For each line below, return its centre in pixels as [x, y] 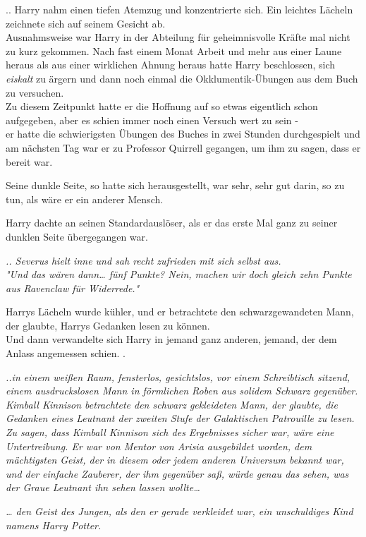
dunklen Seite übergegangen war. [77, 236]
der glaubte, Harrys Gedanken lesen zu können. [108, 325]
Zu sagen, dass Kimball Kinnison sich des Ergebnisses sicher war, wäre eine [170, 432]
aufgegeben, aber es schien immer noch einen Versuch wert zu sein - [152, 120]
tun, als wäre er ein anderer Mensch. [85, 199]
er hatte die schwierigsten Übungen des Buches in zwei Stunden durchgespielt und [183, 134]
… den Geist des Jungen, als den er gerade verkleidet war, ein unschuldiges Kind [179, 511]
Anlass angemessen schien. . [66, 353]
